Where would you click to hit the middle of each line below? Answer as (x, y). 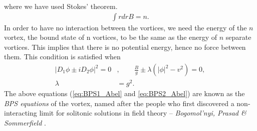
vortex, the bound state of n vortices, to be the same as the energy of (111, 37)
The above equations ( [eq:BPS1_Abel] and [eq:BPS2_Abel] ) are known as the (124, 93)
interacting (21, 113)
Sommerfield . (25, 122)
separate (238, 37)
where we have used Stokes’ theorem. (61, 6)
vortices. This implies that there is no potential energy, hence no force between (125, 47)
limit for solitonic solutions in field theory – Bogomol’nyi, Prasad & (143, 113)
